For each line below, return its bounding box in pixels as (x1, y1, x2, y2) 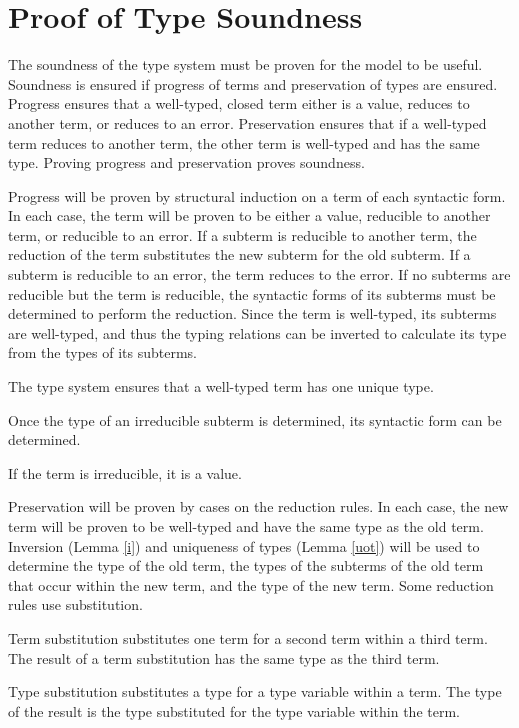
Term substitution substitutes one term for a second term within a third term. (8, 627, 488, 648)
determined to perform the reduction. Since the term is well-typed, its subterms (8, 303, 497, 324)
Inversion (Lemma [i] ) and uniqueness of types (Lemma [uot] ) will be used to (8, 535, 480, 556)
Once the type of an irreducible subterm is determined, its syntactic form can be (8, 409, 502, 430)
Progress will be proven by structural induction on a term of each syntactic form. (8, 185, 506, 206)
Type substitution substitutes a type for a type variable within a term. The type (8, 681, 502, 702)
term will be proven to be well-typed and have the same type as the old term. (8, 516, 484, 536)
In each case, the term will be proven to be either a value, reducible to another (8, 205, 491, 226)
